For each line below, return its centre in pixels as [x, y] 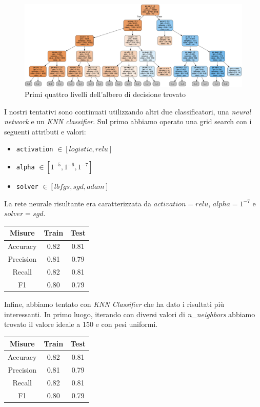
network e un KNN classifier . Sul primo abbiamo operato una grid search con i [128, 121]
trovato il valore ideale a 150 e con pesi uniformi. [81, 324]
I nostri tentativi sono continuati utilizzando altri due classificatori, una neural [128, 111]
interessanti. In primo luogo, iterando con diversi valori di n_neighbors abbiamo [130, 314]
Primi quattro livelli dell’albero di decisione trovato [105, 94]
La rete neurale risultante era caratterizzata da [78, 203]
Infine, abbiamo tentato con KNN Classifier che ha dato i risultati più [114, 304]
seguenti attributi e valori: [45, 131]
